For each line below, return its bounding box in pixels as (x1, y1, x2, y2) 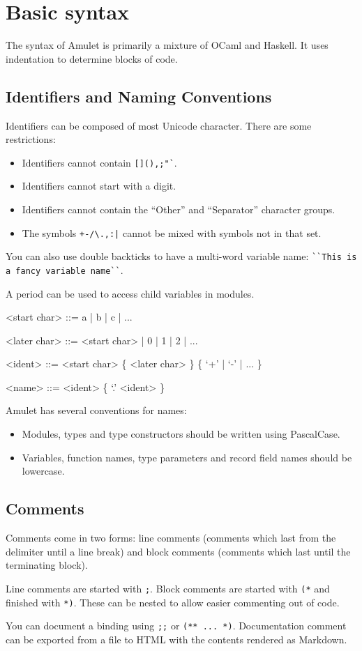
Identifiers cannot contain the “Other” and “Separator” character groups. (22, 201, 335, 216)
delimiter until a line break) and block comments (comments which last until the (6, 544, 351, 558)
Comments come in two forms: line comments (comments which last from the (6, 530, 336, 545)
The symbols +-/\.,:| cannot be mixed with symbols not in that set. (22, 225, 322, 240)
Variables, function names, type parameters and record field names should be (22, 450, 352, 464)
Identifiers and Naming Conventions (6, 85, 272, 107)
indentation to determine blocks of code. (6, 51, 178, 66)
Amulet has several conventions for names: (6, 403, 187, 418)
